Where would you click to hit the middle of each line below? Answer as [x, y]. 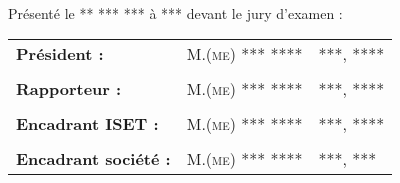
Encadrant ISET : [87, 124]
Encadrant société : [93, 159]
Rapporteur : [69, 89]
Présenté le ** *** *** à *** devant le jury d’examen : [175, 12]
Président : [60, 54]
